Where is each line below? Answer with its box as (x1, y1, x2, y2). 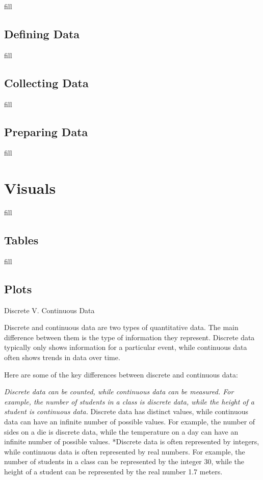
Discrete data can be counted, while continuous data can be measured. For (4, 386, 234, 397)
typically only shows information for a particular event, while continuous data (4, 342, 247, 352)
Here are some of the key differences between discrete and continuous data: (4, 369, 238, 380)
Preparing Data (4, 123, 88, 139)
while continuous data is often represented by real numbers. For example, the (4, 446, 245, 457)
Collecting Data (4, 74, 89, 90)
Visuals (4, 178, 56, 198)
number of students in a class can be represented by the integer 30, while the (4, 456, 245, 467)
